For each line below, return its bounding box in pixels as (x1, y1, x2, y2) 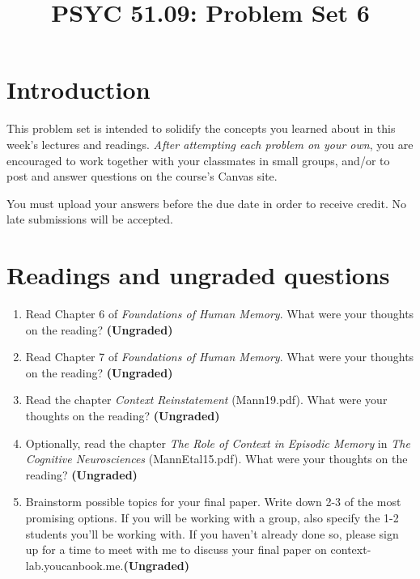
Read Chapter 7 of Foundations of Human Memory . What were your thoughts (25, 348, 414, 365)
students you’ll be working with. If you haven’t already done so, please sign (25, 525, 399, 542)
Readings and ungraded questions (6, 258, 390, 292)
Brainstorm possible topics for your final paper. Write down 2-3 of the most (25, 493, 401, 510)
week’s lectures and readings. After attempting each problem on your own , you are (6, 135, 414, 152)
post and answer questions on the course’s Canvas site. (6, 168, 278, 185)
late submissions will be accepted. (6, 211, 174, 228)
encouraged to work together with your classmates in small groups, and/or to (6, 151, 390, 168)
